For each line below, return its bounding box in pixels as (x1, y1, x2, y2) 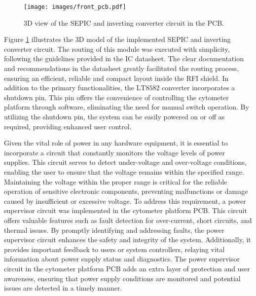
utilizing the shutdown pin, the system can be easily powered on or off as (4, 111, 225, 121)
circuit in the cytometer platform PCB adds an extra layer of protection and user (4, 263, 250, 273)
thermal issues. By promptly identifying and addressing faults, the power (4, 224, 224, 235)
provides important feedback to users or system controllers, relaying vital (4, 244, 225, 254)
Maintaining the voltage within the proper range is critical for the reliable (4, 176, 227, 186)
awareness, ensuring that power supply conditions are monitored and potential (4, 273, 241, 283)
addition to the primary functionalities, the (4, 82, 134, 93)
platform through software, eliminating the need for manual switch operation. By (4, 102, 249, 112)
